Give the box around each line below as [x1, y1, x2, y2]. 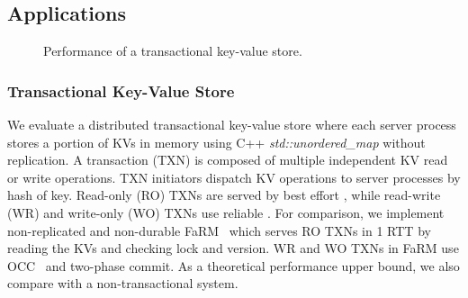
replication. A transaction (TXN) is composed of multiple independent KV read [7, 150, 448, 169]
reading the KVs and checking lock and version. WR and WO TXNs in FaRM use [7, 239, 459, 257]
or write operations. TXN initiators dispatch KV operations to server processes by [7, 167, 461, 186]
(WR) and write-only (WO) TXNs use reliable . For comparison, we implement [7, 203, 445, 221]
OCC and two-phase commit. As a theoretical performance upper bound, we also [7, 256, 460, 275]
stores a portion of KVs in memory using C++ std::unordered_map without [7, 132, 426, 151]
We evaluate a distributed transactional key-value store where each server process [7, 115, 456, 134]
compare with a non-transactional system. [7, 274, 238, 293]
